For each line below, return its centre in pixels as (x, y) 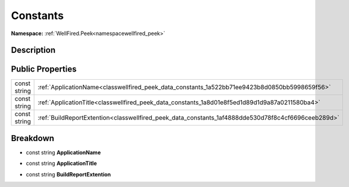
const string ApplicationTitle (61, 163)
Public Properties (44, 69)
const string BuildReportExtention (68, 174)
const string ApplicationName (63, 152)
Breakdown (33, 138)
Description (33, 50)
